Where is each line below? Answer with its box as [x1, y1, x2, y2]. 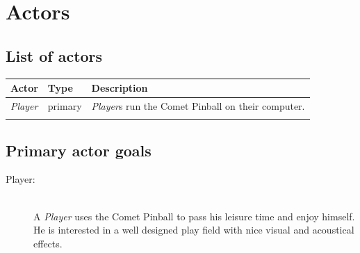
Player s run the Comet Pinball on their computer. [91, 98, 305, 113]
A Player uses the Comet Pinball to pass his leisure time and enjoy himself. [33, 209, 355, 223]
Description [91, 81, 148, 95]
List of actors [6, 44, 103, 66]
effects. [33, 236, 63, 250]
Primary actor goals [6, 139, 152, 161]
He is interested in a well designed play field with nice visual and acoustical [33, 222, 354, 237]
